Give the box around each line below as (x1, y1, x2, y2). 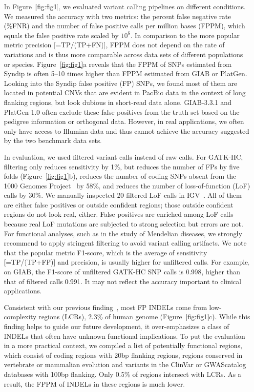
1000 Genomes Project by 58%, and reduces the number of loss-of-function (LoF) (4, 180, 250, 190)
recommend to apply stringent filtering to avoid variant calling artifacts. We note (4, 238, 247, 248)
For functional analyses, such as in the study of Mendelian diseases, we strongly (4, 228, 242, 238)
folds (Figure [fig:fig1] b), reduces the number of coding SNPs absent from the (4, 171, 236, 181)
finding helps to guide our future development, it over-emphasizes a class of (4, 321, 229, 331)
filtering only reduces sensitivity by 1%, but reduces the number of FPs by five (4, 161, 239, 171)
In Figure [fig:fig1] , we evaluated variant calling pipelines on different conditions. (4, 1, 246, 11)
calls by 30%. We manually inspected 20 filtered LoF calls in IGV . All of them (4, 190, 242, 200)
